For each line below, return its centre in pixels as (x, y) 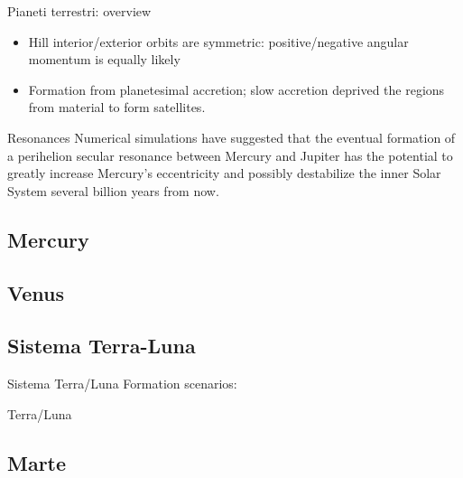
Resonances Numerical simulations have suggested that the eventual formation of (231, 137)
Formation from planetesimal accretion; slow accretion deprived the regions (236, 89)
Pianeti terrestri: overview (79, 11)
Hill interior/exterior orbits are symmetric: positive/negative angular (218, 41)
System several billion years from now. (113, 190)
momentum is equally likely (104, 59)
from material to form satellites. (117, 107)
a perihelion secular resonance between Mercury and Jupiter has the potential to (230, 155)
